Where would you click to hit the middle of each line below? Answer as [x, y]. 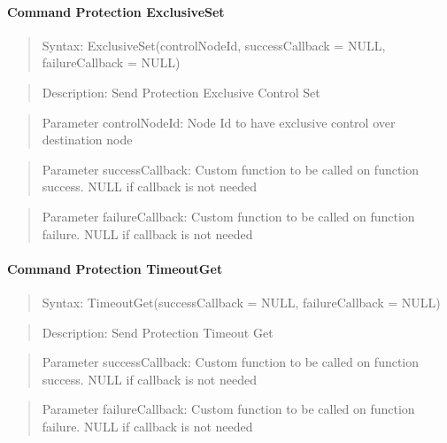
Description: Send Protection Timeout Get [158, 332]
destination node [87, 140]
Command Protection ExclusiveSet [116, 11]
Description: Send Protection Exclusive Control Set [181, 92]
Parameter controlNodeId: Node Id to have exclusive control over [219, 122]
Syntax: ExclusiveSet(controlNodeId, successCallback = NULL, [214, 45]
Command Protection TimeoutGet [115, 268]
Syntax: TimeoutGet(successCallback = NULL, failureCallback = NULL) [241, 302]
